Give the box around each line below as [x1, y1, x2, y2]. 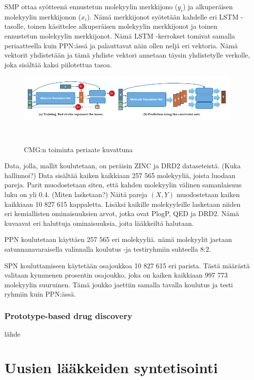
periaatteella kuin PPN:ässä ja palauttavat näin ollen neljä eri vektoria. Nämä [4, 40, 238, 50]
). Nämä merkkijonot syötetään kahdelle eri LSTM [87, 11, 239, 21]
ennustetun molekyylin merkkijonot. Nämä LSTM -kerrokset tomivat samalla [4, 30, 235, 40]
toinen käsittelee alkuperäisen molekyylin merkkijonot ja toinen [27, 21, 217, 31]
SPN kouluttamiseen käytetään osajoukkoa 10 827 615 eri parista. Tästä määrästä [4, 260, 250, 270]
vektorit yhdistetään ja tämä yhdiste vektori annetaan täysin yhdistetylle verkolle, [4, 50, 250, 60]
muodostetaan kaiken [176, 189, 240, 200]
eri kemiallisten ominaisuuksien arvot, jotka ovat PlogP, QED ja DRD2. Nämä [4, 208, 239, 219]
